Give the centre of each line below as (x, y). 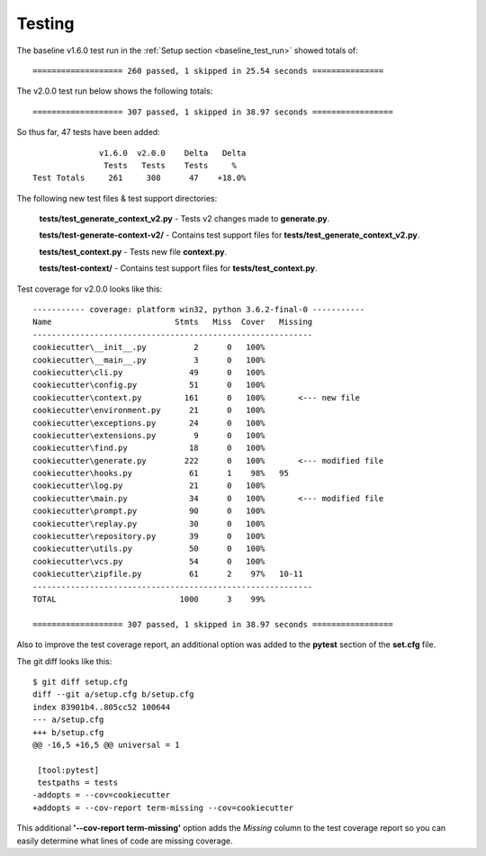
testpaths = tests (78, 783)
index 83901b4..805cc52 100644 (102, 707)
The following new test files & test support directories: (117, 198)
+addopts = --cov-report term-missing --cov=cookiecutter (163, 807)
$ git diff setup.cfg (80, 681)
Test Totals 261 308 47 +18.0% (139, 178)
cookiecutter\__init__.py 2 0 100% (149, 347)
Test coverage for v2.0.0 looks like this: (90, 289)
